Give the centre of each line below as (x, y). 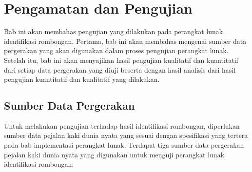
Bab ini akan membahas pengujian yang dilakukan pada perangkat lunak (114, 31)
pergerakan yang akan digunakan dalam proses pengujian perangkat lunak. (116, 50)
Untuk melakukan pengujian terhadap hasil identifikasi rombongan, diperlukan (122, 125)
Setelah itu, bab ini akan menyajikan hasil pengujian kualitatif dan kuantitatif (121, 60)
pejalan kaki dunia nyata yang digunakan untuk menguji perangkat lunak (114, 154)
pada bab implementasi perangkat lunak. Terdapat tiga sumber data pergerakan (124, 145)
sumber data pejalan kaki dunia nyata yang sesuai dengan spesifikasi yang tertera (126, 135)
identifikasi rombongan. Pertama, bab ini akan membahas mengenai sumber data (125, 41)
